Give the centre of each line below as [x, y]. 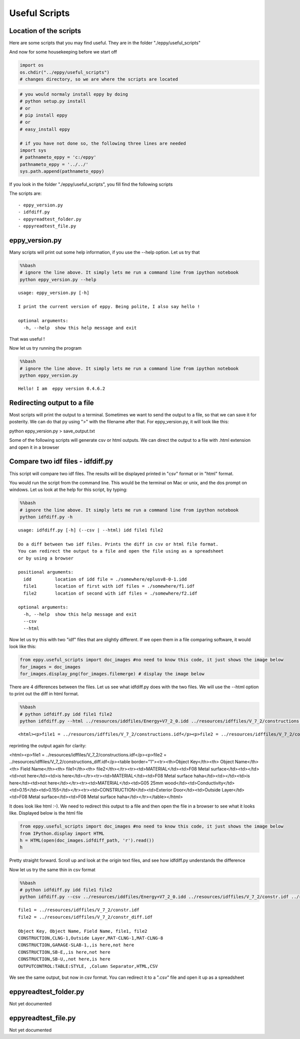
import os [32, 65]
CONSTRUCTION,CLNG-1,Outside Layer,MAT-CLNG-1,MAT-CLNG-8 [91, 938]
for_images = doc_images [50, 667]
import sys [33, 150]
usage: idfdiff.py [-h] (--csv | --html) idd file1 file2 [91, 530]
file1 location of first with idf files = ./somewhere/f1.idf [109, 586]
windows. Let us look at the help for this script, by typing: [68, 490]
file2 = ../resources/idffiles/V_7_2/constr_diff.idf [85, 917]
